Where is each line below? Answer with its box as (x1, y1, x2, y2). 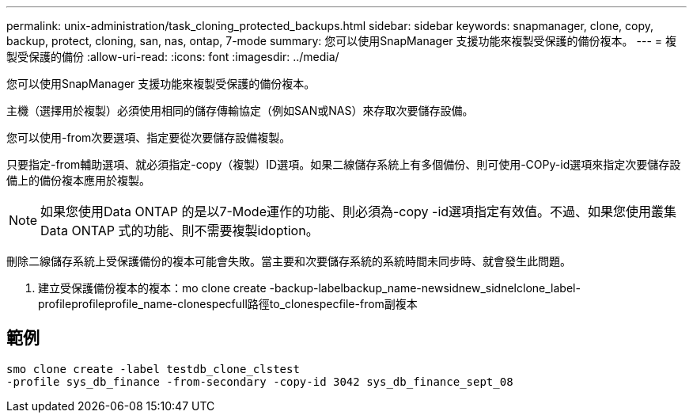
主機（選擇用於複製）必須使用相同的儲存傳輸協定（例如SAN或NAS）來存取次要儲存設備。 (6, 104, 474, 117)
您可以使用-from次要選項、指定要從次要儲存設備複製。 (6, 131, 291, 144)
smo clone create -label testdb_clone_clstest (6, 362, 300, 375)
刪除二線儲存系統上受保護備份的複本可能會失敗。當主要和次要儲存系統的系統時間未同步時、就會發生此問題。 (6, 254, 571, 268)
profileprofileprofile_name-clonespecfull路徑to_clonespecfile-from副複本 (38, 297, 418, 310)
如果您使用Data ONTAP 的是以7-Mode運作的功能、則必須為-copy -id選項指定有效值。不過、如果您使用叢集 (40, 204, 677, 219)
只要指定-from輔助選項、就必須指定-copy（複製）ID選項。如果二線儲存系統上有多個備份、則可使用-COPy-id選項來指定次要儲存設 (6, 158, 681, 171)
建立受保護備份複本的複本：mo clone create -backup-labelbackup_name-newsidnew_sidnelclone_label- (38, 281, 581, 295)
